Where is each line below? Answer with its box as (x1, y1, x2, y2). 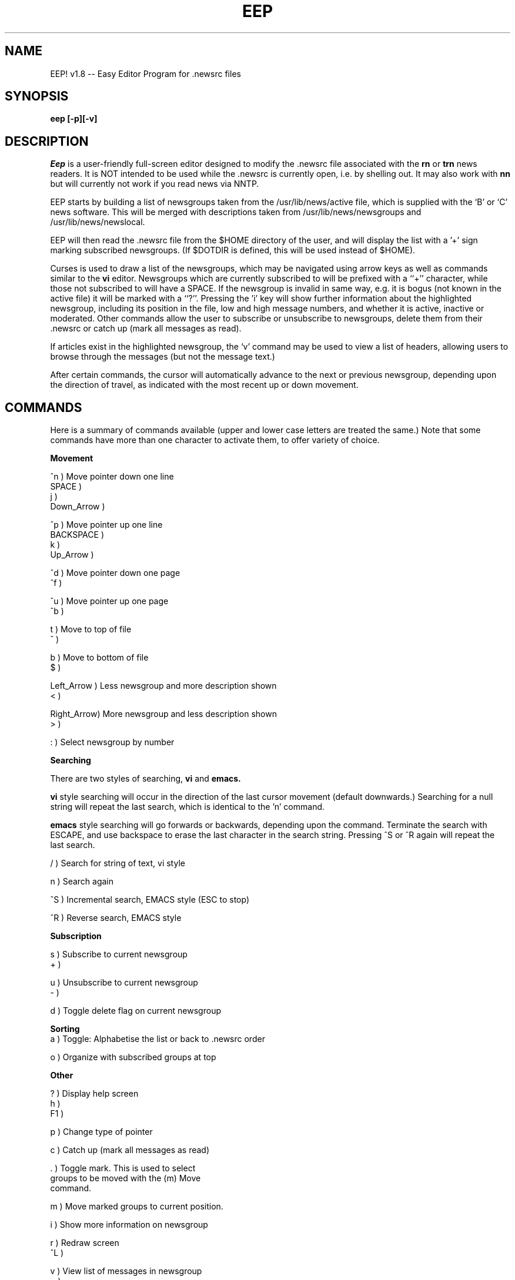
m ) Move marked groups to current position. (50, 1201, 223, 1212)
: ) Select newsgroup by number (50, 737, 175, 748)
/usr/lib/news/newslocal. (50, 217, 145, 227)
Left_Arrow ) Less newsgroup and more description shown (50, 681, 277, 691)
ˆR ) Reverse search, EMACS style (50, 913, 182, 923)
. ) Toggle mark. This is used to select (50, 1163, 196, 1174)
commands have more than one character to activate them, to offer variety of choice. (50, 435, 380, 445)
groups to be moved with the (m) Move (50, 1173, 201, 1184)
